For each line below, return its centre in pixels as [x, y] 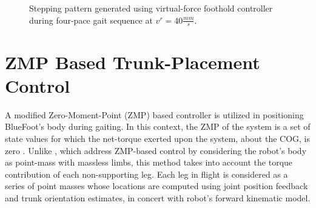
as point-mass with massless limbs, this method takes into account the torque [149, 162]
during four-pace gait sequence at [91, 20]
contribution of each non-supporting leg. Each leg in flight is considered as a [146, 174]
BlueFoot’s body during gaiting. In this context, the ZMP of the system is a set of [158, 126]
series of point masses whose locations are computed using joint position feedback [156, 186]
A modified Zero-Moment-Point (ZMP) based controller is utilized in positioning [154, 114]
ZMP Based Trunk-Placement [133, 62]
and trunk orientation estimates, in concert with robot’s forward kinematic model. [158, 197]
